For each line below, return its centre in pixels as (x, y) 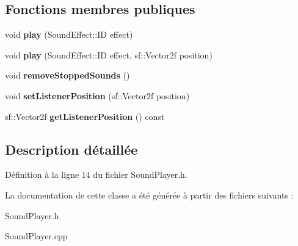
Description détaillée (71, 149)
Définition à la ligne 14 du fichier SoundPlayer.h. (96, 174)
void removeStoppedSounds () (67, 75)
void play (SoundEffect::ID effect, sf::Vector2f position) (109, 54)
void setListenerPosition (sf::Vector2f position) (97, 95)
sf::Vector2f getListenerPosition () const (85, 116)
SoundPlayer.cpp (36, 236)
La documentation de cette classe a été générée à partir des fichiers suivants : (149, 195)
